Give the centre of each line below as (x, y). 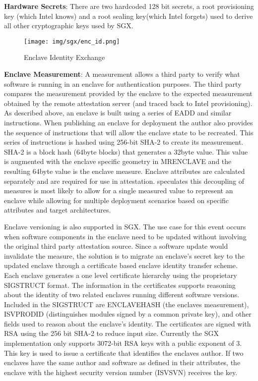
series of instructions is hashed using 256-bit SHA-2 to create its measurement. (124, 142)
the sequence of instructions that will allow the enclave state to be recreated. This (129, 132)
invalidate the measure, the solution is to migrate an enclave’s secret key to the (124, 255)
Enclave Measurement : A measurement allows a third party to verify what (122, 74)
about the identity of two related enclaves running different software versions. (122, 295)
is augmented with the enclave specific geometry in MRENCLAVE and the (118, 161)
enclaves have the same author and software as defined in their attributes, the (122, 362)
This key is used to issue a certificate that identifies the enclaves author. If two (124, 353)
